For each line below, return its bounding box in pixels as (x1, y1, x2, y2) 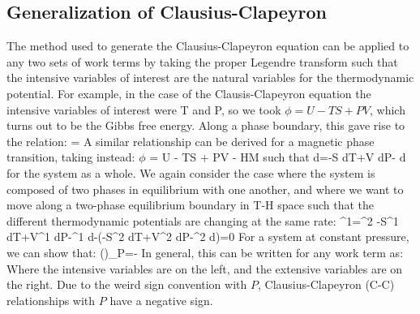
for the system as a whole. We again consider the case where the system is (6, 164, 375, 181)
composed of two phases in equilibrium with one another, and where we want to (6, 180, 404, 197)
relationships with (6, 291, 96, 308)
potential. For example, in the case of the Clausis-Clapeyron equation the (6, 84, 371, 101)
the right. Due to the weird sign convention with (6, 276, 247, 293)
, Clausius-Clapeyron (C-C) (257, 276, 395, 293)
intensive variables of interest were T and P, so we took (6, 101, 281, 118)
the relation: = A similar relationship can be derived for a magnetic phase (6, 132, 375, 149)
